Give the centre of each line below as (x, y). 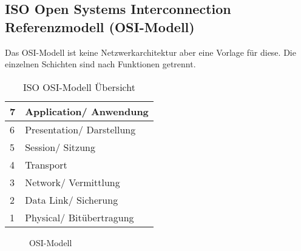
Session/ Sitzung (60, 147)
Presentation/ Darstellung (80, 129)
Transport (46, 164)
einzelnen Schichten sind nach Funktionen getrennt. (100, 64)
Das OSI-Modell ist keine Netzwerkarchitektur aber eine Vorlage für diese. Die (150, 52)
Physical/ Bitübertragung (79, 217)
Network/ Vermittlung (73, 182)
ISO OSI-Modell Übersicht (79, 87)
